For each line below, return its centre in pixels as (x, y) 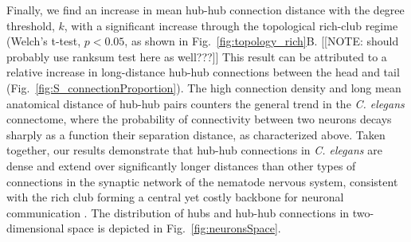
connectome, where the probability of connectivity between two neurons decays (199, 119)
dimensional (35, 228)
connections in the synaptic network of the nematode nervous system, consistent (202, 181)
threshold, (31, 25)
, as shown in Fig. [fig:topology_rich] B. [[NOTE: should (262, 41)
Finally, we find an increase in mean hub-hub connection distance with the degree (205, 10)
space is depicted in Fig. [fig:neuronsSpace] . (174, 228)
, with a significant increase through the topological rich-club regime (231, 25)
